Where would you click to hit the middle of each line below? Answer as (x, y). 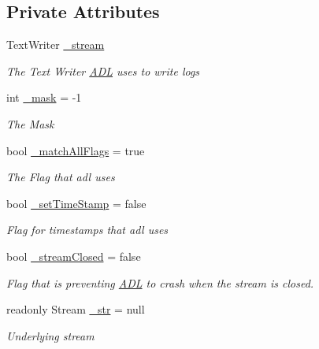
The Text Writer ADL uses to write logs (103, 71)
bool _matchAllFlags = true (76, 150)
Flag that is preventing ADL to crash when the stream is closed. (160, 282)
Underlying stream (50, 335)
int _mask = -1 (44, 97)
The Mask (30, 123)
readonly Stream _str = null (76, 309)
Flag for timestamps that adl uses (87, 230)
